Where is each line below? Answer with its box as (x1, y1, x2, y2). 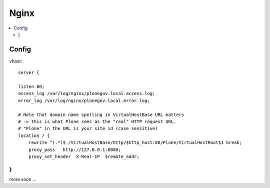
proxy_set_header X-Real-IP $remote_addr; (28, 153, 139, 159)
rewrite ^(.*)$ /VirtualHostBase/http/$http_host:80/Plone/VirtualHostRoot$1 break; (28, 140, 242, 145)
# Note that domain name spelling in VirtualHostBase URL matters (18, 111, 184, 117)
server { (18, 70, 39, 75)
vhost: (9, 58, 22, 64)
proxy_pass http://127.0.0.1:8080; (28, 146, 121, 152)
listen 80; (18, 84, 45, 89)
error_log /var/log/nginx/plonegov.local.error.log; (18, 97, 150, 103)
